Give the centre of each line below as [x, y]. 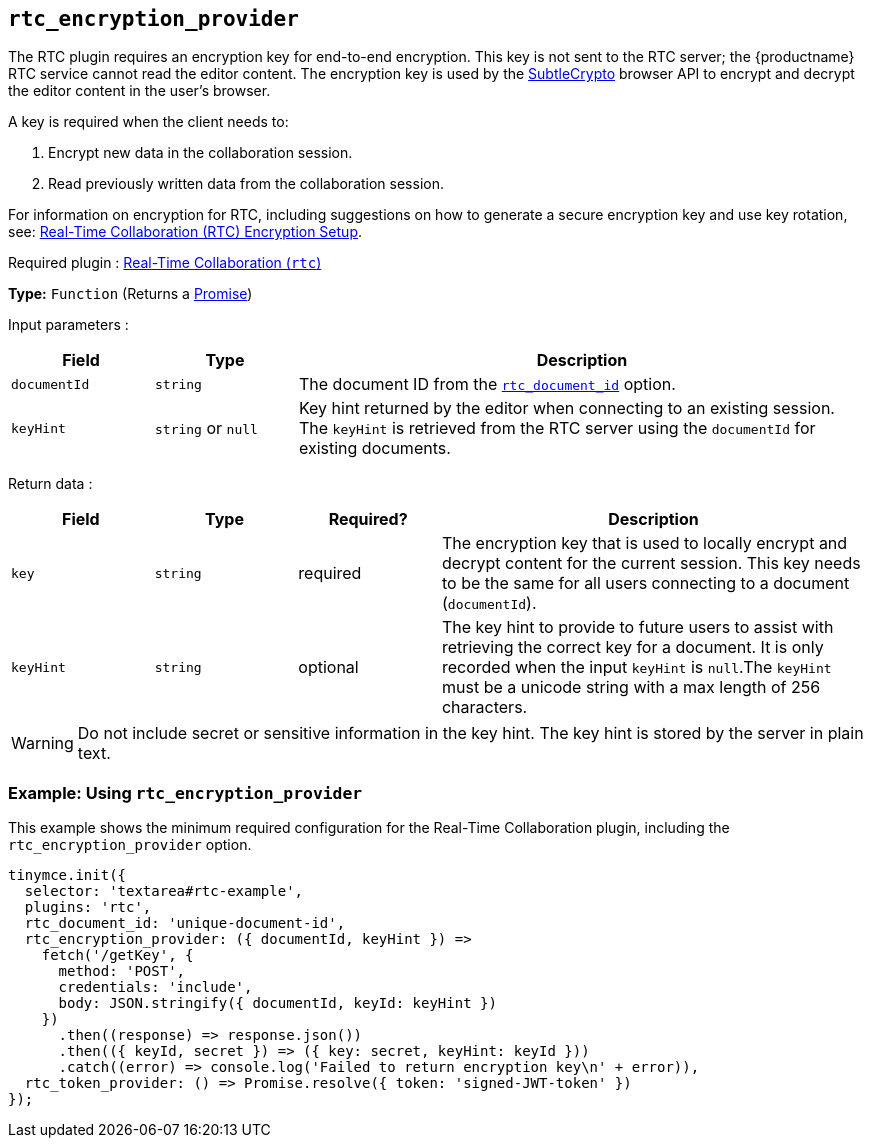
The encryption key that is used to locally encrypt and [644, 543]
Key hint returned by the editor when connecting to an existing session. [566, 408]
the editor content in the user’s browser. [139, 91]
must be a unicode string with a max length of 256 [631, 687]
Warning [42, 743]
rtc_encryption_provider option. [130, 845]
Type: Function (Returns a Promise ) [130, 294]
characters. [484, 707]
